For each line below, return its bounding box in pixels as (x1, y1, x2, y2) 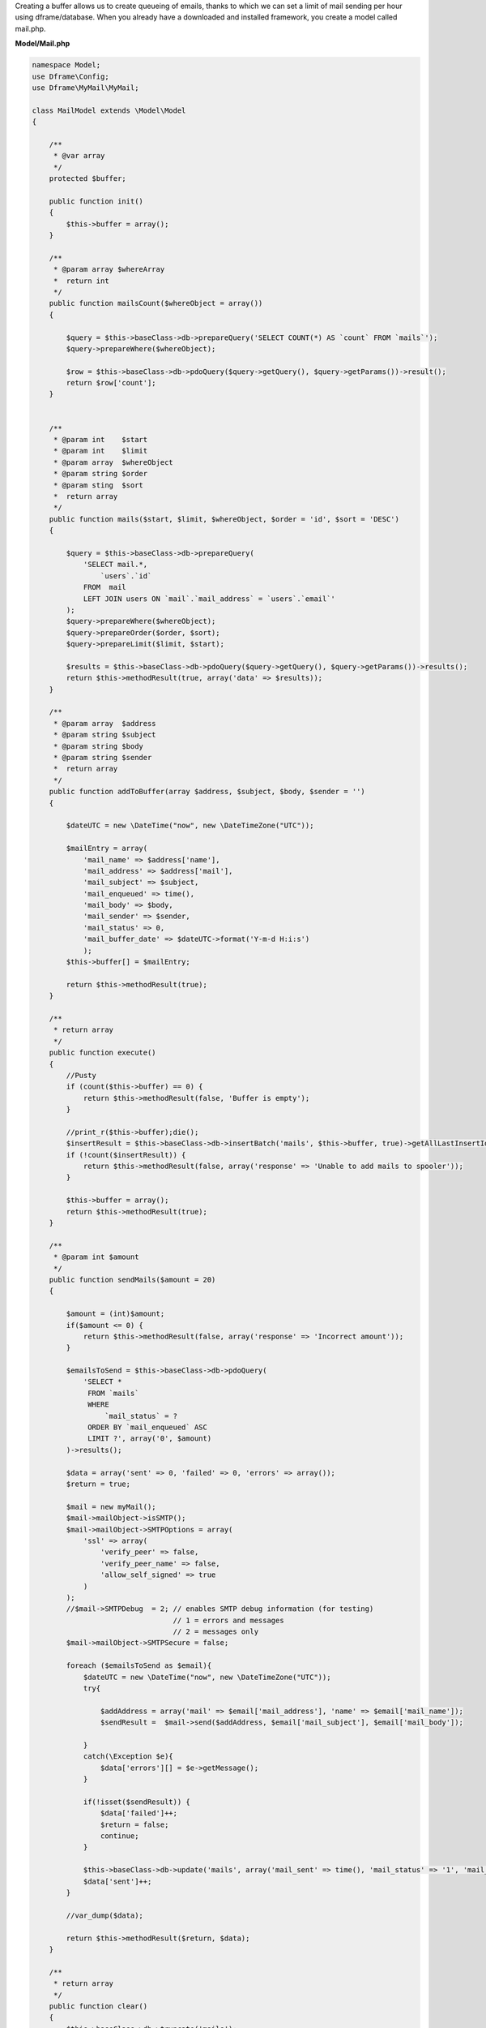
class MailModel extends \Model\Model (32, 105, 186, 115)
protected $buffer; (49, 174, 127, 183)
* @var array (53, 151, 105, 161)
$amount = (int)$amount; (66, 1309, 165, 1318)
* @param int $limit (53, 446, 148, 456)
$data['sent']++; (83, 1876, 152, 1886)
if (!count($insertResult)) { (66, 1150, 186, 1159)
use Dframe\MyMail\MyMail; (32, 83, 139, 92)
